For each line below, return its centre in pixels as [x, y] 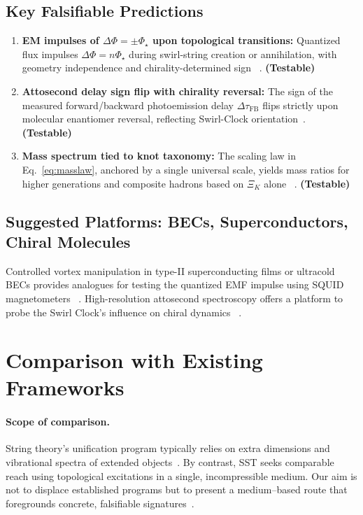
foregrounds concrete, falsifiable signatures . [100, 503]
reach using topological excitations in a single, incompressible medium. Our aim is [181, 475]
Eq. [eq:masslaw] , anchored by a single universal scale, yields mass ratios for [186, 169]
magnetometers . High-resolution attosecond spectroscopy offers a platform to [175, 298]
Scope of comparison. [58, 422]
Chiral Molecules [68, 241]
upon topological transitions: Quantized [247, 40]
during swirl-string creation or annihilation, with [233, 54]
